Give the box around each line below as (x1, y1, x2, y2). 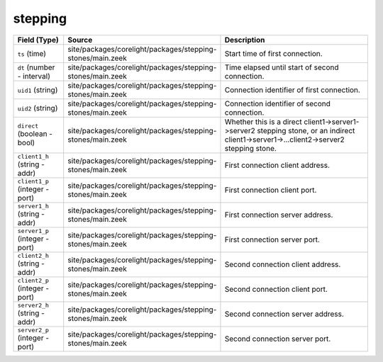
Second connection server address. (224, 309, 344, 319)
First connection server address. (224, 210, 333, 220)
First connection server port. (224, 234, 321, 244)
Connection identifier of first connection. (224, 85, 361, 95)
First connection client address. (224, 160, 330, 170)
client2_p (17, 276, 50, 284)
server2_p (17, 326, 50, 334)
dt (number (17, 62, 55, 72)
